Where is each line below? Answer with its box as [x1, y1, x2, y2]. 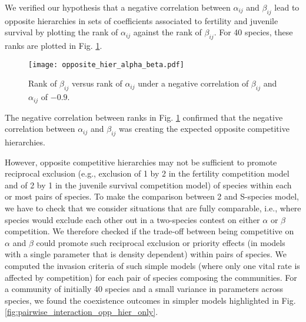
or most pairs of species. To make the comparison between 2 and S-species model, [5, 190, 299, 203]
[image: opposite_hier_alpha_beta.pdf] [28, 60, 184, 69]
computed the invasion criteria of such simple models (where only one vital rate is [5, 260, 300, 272]
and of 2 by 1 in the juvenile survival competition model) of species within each [5, 178, 292, 191]
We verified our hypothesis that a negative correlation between [5, 1, 231, 13]
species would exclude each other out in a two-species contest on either [5, 213, 260, 225]
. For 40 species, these [214, 26, 293, 38]
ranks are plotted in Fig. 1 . [5, 39, 102, 52]
